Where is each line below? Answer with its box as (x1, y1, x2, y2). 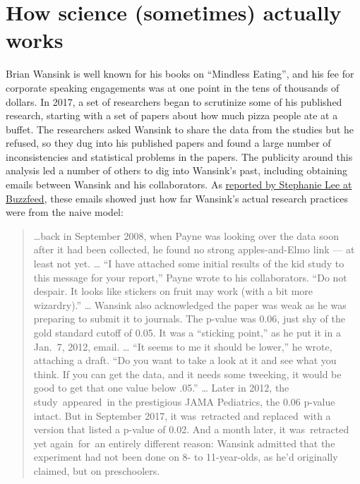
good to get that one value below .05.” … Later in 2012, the (33, 380, 289, 395)
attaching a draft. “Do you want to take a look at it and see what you (33, 353, 337, 368)
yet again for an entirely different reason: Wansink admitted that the (33, 435, 335, 450)
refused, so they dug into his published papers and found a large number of (6, 135, 331, 150)
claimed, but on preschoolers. (33, 463, 160, 478)
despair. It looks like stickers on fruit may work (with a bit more (33, 284, 313, 298)
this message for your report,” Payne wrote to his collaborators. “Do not (33, 270, 347, 284)
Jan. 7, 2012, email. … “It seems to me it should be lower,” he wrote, (33, 339, 332, 353)
